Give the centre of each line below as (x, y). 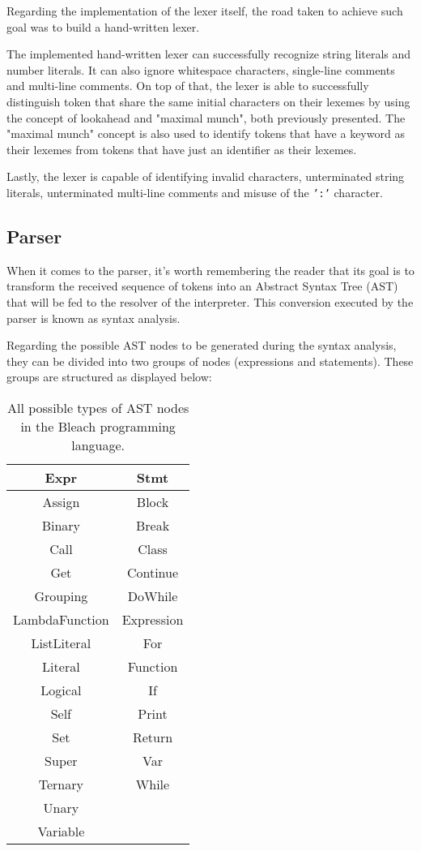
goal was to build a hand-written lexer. (103, 26)
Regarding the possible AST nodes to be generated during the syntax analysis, (202, 345)
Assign (61, 501)
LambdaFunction (61, 619)
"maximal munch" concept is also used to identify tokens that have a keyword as (206, 133)
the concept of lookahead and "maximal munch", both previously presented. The (206, 117)
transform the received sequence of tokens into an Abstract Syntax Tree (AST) (202, 286)
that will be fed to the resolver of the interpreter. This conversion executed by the (210, 301)
